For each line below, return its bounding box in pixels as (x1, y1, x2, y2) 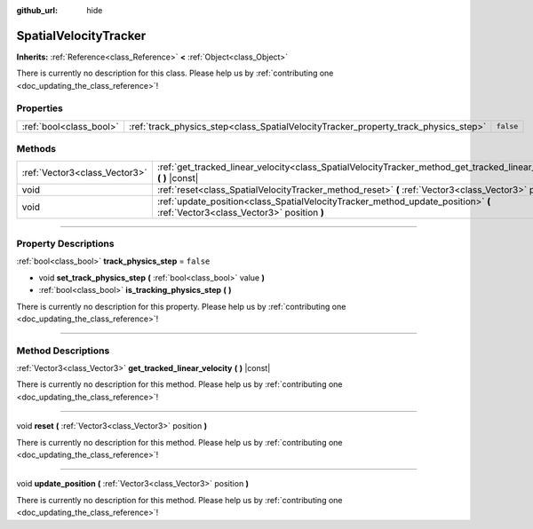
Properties (16, 102, 64, 114)
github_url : (16, 5, 58, 15)
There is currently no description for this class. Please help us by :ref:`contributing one (16, 67, 334, 79)
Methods (16, 143, 57, 155)
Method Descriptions (16, 344, 110, 357)
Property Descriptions (16, 237, 115, 249)
